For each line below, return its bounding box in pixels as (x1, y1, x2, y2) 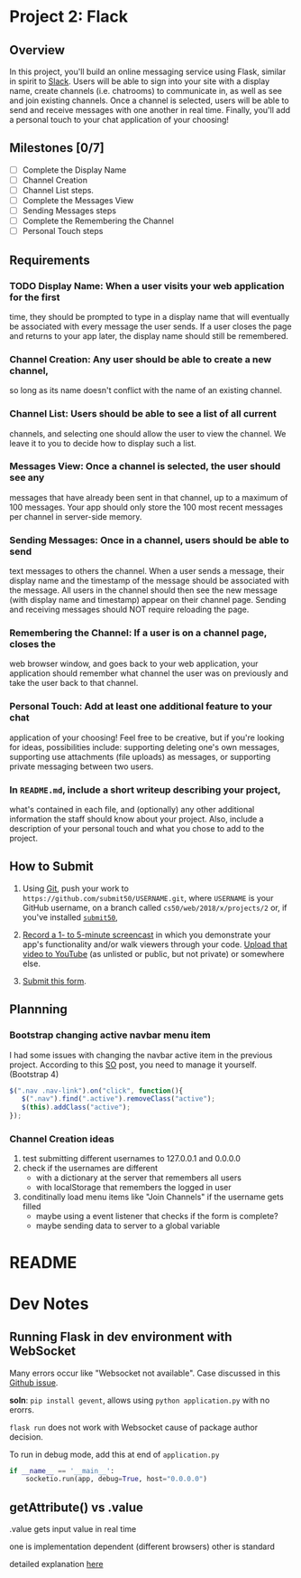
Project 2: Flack (9, 6, 129, 27)
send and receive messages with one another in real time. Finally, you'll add (9, 105, 291, 115)
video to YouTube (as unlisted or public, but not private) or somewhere (22, 948, 285, 959)
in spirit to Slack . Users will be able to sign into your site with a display (9, 76, 270, 87)
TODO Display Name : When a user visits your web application (9, 279, 285, 292)
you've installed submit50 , (22, 911, 119, 923)
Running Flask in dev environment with (9, 1329, 233, 1345)
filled (22, 1201, 41, 1212)
